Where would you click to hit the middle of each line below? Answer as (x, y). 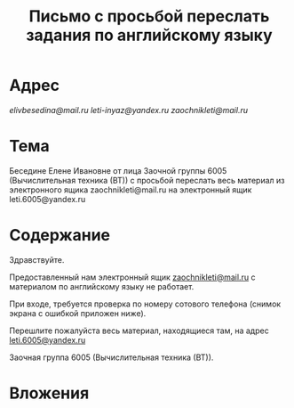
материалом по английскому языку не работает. (102, 286)
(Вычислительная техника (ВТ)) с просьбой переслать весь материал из (147, 180)
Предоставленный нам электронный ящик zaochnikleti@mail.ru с (132, 277)
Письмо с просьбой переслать (149, 16)
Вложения (49, 393)
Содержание (60, 236)
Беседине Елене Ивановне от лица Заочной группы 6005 (118, 170)
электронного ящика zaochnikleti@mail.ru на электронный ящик (131, 190)
